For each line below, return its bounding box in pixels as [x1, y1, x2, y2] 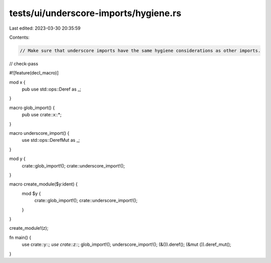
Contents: [9, 34, 30, 40]
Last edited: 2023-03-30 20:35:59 [9, 25, 81, 31]
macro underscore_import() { [9, 130, 70, 136]
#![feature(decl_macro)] [9, 70, 59, 76]
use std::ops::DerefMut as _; [22, 137, 80, 143]
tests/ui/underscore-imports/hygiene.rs [9, 8, 182, 19]
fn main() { [9, 234, 32, 240]
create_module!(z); [9, 225, 49, 231]
